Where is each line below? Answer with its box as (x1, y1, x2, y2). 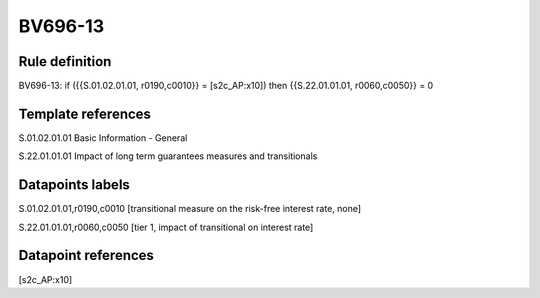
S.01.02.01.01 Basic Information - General (18, 131, 188, 144)
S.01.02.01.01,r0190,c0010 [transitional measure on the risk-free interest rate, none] (18, 203, 362, 215)
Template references (18, 105, 152, 122)
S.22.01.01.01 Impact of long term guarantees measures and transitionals (18, 150, 318, 162)
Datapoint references (18, 247, 155, 264)
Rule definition (18, 53, 112, 70)
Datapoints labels (18, 176, 130, 194)
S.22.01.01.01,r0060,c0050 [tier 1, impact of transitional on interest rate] (18, 221, 314, 233)
